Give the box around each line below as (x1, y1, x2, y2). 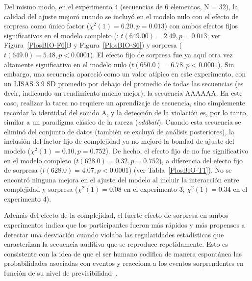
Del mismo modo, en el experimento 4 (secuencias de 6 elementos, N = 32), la (4, 1, 238, 11)
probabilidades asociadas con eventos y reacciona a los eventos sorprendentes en (4, 258, 244, 268)
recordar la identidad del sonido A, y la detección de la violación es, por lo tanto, (4, 107, 248, 117)
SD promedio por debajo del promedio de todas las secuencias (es (47, 78, 244, 88)
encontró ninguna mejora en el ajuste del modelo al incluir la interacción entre (4, 174, 239, 184)
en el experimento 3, (124, 184, 185, 194)
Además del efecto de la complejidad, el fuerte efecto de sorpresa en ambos (4, 210, 228, 220)
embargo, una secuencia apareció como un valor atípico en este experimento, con (4, 69, 246, 79)
